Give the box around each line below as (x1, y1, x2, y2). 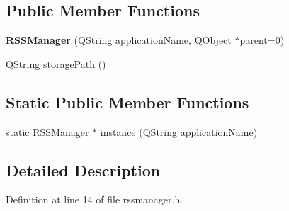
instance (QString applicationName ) (100, 124, 258, 139)
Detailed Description (6, 159, 161, 181)
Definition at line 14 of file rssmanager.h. (6, 192, 183, 207)
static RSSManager (6, 124, 89, 139)
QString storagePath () (6, 56, 106, 71)
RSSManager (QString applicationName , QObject (6, 33, 232, 47)
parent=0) (239, 33, 285, 47)
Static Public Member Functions (6, 91, 249, 113)
